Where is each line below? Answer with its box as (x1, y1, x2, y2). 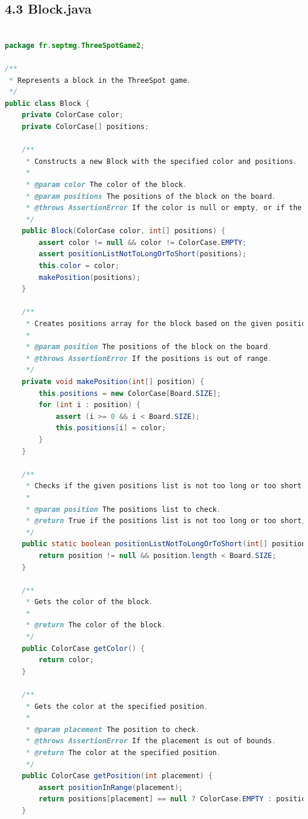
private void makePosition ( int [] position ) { (21, 378, 204, 386)
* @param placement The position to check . (25, 725, 200, 734)
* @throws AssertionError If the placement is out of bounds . (25, 737, 277, 746)
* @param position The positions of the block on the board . (25, 343, 272, 352)
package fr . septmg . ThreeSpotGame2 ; (5, 41, 145, 50)
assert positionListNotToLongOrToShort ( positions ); (38, 250, 247, 259)
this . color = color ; (38, 262, 120, 270)
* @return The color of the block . (25, 621, 166, 630)
